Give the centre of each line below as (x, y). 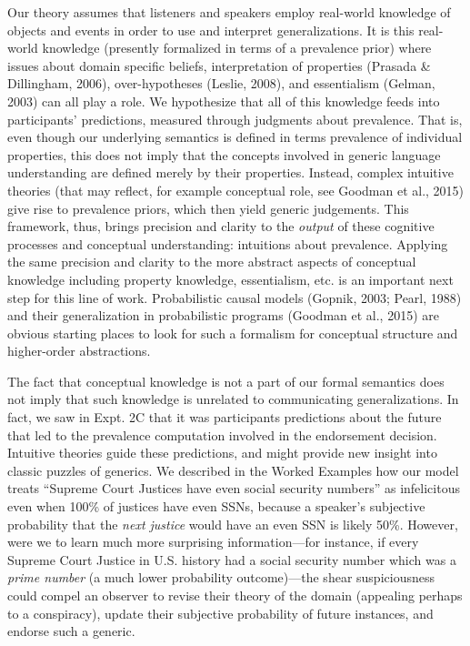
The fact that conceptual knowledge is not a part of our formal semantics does (226, 381)
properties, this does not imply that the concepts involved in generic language (224, 154)
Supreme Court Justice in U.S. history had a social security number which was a (232, 559)
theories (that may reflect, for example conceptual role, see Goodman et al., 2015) (236, 190)
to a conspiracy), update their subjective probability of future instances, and (220, 613)
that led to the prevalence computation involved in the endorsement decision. (222, 434)
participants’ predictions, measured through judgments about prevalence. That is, (235, 119)
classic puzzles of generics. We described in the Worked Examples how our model (233, 470)
